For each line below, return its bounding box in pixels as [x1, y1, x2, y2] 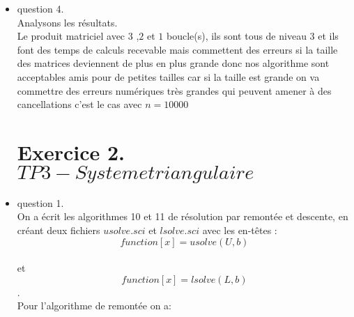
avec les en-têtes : [202, 223, 277, 238]
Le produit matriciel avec [17, 29, 125, 43]
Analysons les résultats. [17, 15, 118, 29]
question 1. [17, 195, 64, 210]
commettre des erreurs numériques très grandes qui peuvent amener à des [17, 83, 332, 98]
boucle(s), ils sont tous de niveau [166, 29, 307, 43]
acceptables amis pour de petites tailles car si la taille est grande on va [17, 69, 320, 84]
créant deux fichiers [17, 223, 100, 238]
